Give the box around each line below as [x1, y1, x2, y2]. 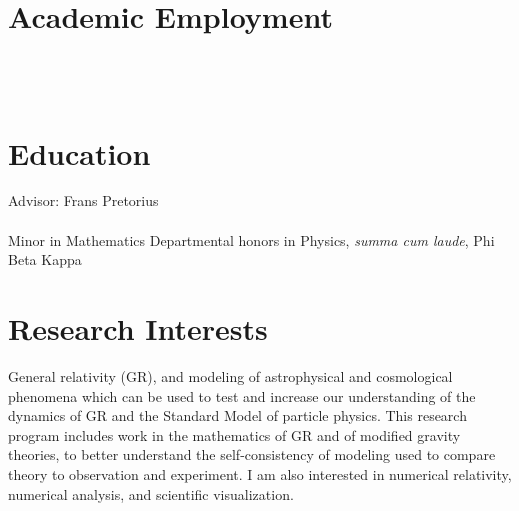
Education [8, 132, 151, 173]
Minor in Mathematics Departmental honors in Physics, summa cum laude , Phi [8, 229, 495, 250]
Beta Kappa [8, 249, 82, 270]
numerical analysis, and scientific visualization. [8, 483, 294, 504]
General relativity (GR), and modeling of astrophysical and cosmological [8, 365, 453, 386]
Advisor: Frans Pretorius [8, 190, 159, 211]
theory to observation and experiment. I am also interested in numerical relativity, [8, 463, 512, 484]
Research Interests [8, 308, 268, 348]
